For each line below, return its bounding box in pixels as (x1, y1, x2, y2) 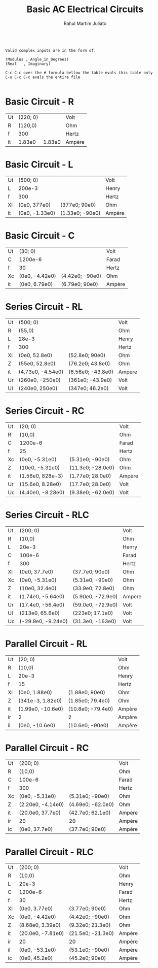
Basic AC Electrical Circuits (26, 4, 144, 15)
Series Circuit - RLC (5, 509, 90, 521)
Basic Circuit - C (5, 230, 75, 241)
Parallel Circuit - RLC (5, 846, 94, 858)
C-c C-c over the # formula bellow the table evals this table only (5, 70, 153, 75)
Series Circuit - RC (5, 405, 85, 416)
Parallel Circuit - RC (5, 742, 89, 754)
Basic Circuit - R (5, 96, 74, 108)
